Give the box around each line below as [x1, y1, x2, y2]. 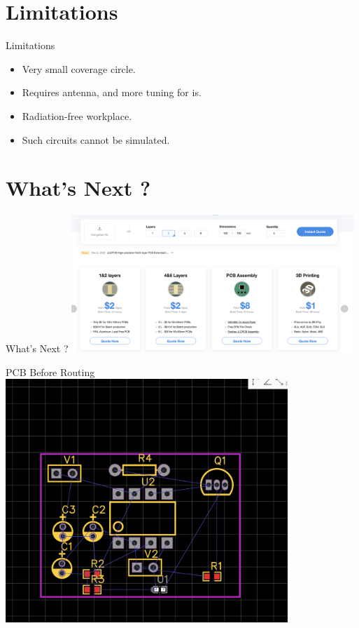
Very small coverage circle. [22, 61, 136, 76]
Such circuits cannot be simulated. [22, 132, 170, 147]
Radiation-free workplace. [22, 108, 132, 123]
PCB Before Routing [6, 364, 95, 379]
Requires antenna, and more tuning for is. [22, 85, 202, 100]
